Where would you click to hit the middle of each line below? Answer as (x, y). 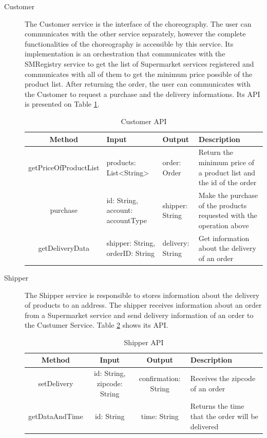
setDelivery (56, 383)
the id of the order (227, 182)
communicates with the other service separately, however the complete (135, 34)
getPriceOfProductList (64, 167)
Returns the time (217, 406)
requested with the (228, 215)
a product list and (227, 172)
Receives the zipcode (223, 378)
